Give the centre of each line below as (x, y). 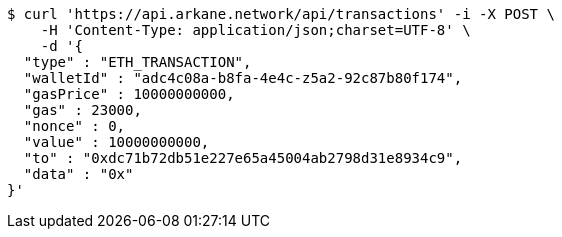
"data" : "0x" (78, 174)
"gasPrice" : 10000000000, (129, 94)
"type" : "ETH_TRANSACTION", (137, 62)
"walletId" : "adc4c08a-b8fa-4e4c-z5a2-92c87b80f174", (243, 78)
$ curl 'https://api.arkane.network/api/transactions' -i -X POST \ (281, 14)
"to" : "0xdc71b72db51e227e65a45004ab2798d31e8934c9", (243, 158)
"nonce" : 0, (74, 126)
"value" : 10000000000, (116, 142)
